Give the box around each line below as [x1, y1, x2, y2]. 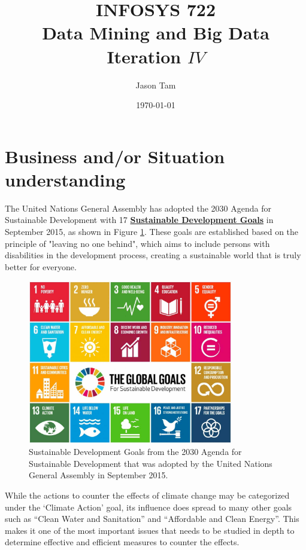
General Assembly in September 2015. [29, 469, 168, 481]
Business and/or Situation [5, 143, 225, 168]
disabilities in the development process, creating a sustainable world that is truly [5, 249, 301, 261]
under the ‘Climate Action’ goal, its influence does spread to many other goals [5, 500, 292, 513]
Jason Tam [135, 78, 176, 91]
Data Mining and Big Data [42, 20, 269, 45]
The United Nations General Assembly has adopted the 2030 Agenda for [5, 201, 271, 214]
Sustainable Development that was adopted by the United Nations [29, 457, 272, 469]
